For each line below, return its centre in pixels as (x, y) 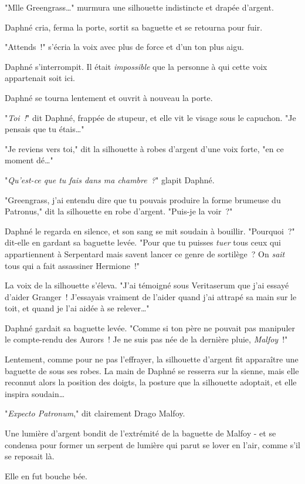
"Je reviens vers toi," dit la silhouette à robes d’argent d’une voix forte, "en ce (144, 148)
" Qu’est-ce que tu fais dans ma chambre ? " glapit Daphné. (110, 179)
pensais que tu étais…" (45, 129)
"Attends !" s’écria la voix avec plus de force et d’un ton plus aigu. (124, 47)
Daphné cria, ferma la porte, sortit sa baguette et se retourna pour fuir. (134, 27)
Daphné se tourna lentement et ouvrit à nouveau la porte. (109, 97)
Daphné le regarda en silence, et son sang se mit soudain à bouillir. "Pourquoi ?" (150, 231)
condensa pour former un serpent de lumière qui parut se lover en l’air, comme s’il (152, 444)
